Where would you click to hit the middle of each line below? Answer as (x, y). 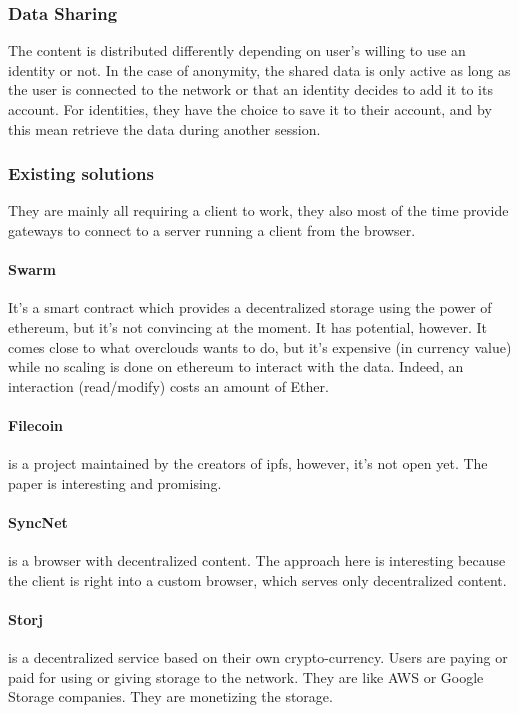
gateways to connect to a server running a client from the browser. (212, 230)
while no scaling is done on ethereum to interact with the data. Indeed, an (236, 366)
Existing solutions (81, 173)
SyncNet (38, 521)
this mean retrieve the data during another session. (164, 128)
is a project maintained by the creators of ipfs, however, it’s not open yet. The (248, 463)
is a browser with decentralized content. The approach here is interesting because (257, 560)
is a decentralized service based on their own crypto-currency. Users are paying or (258, 657)
